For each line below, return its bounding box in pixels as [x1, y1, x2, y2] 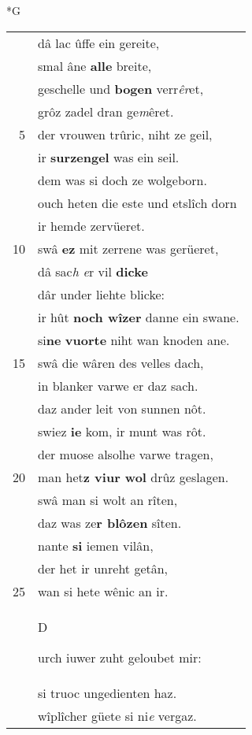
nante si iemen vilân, [38, 536, 154, 555]
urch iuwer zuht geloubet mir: [38, 648, 202, 666]
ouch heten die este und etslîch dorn [38, 193, 237, 212]
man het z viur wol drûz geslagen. [38, 467, 229, 486]
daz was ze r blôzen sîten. [38, 513, 182, 532]
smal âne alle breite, [38, 56, 152, 75]
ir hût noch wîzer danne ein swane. [38, 307, 239, 326]
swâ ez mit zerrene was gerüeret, [38, 239, 219, 258]
